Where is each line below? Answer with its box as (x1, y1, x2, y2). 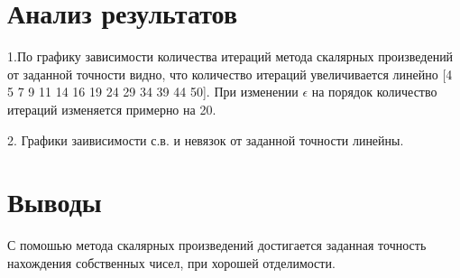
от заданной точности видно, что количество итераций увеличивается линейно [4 (7, 64, 453, 83)
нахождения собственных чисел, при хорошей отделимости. (7, 253, 336, 272)
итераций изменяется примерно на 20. (7, 99, 216, 118)
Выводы (7, 183, 102, 220)
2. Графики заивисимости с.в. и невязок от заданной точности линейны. (7, 130, 404, 149)
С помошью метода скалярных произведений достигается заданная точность (7, 236, 427, 255)
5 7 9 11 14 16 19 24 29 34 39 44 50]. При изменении (7, 82, 299, 101)
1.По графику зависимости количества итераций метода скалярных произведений (7, 47, 454, 66)
